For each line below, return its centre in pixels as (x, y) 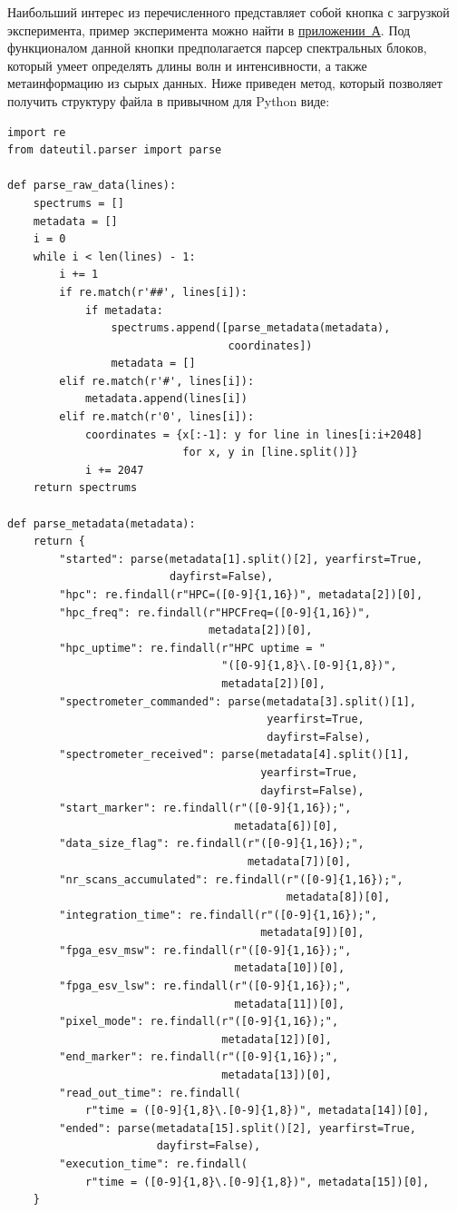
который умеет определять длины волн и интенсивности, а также (187, 65)
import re (37, 132)
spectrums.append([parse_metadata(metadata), (251, 328)
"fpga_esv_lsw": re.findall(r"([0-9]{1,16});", (205, 986)
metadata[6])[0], (287, 826)
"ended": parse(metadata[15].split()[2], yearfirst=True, (238, 1128)
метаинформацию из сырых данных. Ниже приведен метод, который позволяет (225, 83)
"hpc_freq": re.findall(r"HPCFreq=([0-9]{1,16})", (215, 612)
